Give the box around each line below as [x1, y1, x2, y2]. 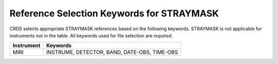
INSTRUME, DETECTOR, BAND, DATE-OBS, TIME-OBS [46, 49, 179, 56]
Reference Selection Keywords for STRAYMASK [9, 8, 219, 19]
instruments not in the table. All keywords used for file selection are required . [9, 32, 173, 38]
